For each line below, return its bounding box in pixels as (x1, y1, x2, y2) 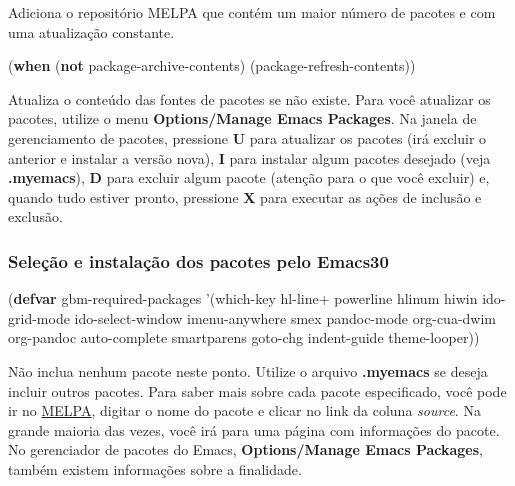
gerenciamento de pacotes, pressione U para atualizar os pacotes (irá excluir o (8, 127, 487, 148)
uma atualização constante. (8, 21, 175, 42)
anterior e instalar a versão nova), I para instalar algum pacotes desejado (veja (8, 147, 491, 168)
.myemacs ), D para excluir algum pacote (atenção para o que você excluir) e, (8, 167, 490, 188)
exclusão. (8, 206, 63, 227)
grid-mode (8, 307, 70, 328)
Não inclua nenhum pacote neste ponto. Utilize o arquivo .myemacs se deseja (8, 360, 488, 381)
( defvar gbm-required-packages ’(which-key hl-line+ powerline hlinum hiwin (8, 288, 478, 309)
